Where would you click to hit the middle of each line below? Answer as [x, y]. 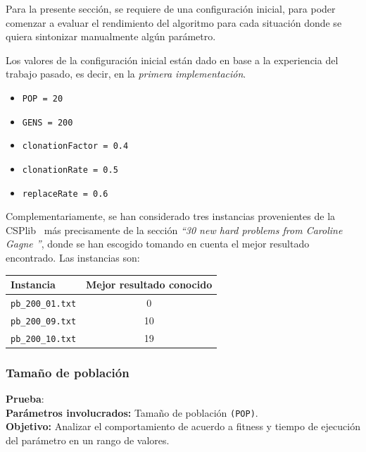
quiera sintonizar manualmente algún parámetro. [111, 36]
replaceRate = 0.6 [65, 194]
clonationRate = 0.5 [70, 170]
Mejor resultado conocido [149, 285]
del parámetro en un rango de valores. [88, 440]
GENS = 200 [48, 122]
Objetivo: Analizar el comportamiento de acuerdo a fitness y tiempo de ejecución [183, 426]
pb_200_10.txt [44, 339]
